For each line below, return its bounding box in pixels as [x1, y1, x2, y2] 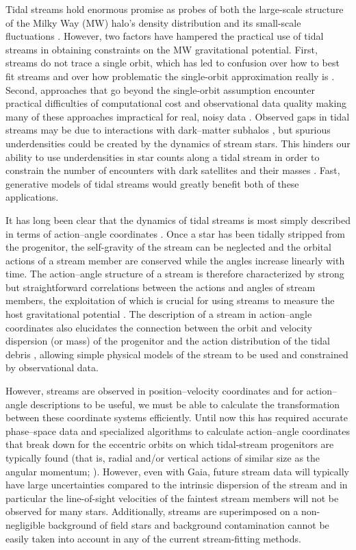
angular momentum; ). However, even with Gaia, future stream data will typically [5, 464, 350, 478]
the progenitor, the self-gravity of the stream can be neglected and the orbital [5, 240, 331, 254]
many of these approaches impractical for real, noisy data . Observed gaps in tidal [5, 109, 350, 123]
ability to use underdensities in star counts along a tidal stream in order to [5, 149, 320, 164]
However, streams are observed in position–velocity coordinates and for [5, 384, 303, 398]
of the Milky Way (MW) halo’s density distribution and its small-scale [5, 15, 301, 29]
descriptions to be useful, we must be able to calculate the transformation [30, 397, 340, 411]
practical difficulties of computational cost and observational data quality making [5, 96, 347, 110]
